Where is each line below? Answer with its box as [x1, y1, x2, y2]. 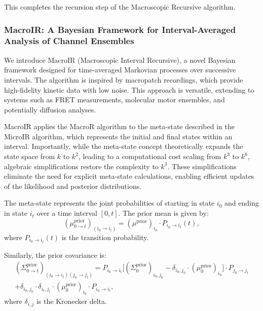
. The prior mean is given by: [118, 208, 209, 218]
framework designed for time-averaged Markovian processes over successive [4, 64, 236, 75]
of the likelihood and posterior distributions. [4, 180, 142, 191]
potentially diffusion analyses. [4, 104, 96, 114]
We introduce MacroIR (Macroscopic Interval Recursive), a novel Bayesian [4, 54, 236, 65]
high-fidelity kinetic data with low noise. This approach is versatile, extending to [4, 84, 254, 95]
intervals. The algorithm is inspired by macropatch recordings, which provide [4, 74, 243, 85]
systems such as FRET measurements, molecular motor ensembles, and [4, 94, 225, 105]
